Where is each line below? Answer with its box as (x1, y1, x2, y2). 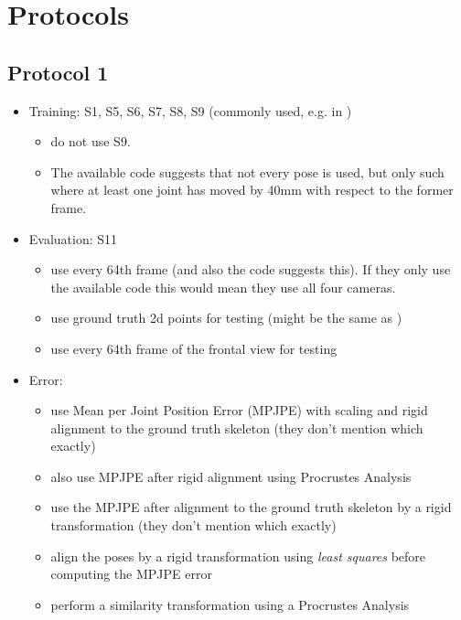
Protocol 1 (7, 58, 109, 86)
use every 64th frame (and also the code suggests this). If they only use (50, 260, 451, 279)
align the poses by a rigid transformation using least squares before (50, 546, 426, 565)
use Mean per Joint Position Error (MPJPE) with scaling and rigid (50, 401, 428, 420)
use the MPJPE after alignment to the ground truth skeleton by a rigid (50, 497, 452, 517)
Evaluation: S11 (28, 229, 118, 248)
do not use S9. (50, 132, 131, 151)
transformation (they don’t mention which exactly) (50, 516, 337, 535)
